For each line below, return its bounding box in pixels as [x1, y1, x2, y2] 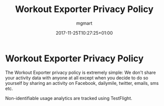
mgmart [76, 20, 93, 26]
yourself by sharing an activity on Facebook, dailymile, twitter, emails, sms [5, 80, 159, 86]
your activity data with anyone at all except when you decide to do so [5, 74, 148, 81]
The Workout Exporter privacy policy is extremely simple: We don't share [5, 69, 156, 75]
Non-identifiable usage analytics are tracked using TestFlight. [5, 95, 132, 101]
